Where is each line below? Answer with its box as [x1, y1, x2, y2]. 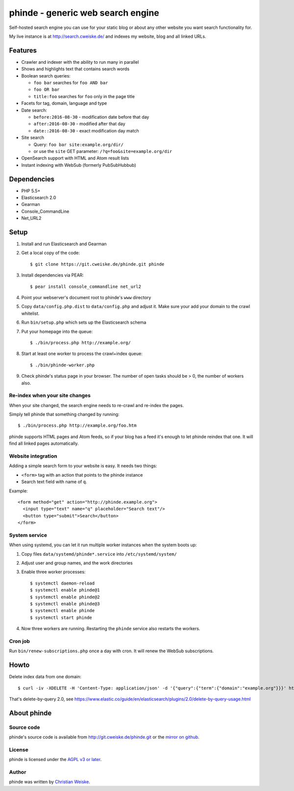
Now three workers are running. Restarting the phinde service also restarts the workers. [21, 626, 200, 632]
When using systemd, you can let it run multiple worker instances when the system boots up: [9, 542, 197, 548]
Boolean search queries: [21, 73, 71, 78]
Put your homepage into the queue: [21, 329, 93, 334]
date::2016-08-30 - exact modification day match [33, 128, 139, 133]
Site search [21, 135, 44, 141]
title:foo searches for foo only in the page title [33, 93, 135, 99]
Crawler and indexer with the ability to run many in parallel [21, 59, 139, 65]
